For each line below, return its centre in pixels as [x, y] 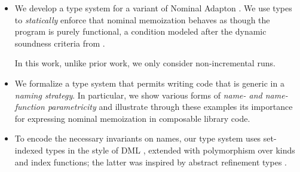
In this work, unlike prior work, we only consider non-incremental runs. [145, 63]
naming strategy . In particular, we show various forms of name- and [138, 95]
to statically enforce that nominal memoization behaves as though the [142, 19]
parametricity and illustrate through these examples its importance [170, 107]
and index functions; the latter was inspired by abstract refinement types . [151, 162]
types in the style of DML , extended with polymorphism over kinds [170, 150]
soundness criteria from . [60, 43]
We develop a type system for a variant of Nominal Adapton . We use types [153, 8]
